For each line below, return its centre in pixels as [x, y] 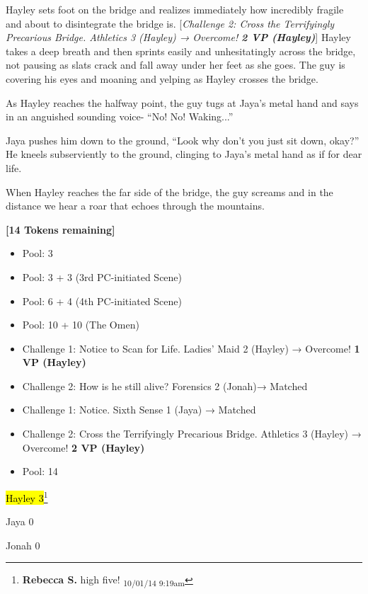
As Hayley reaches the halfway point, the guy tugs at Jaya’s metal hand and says [182, 102]
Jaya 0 [20, 521]
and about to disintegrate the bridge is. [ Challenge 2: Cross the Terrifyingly [170, 23]
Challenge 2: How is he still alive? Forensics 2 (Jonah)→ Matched [165, 385]
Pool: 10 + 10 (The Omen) [81, 325]
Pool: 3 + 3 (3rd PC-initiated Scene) [102, 276]
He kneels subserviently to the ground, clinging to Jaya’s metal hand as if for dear [184, 154]
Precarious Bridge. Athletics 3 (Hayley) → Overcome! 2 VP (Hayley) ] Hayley [178, 37]
